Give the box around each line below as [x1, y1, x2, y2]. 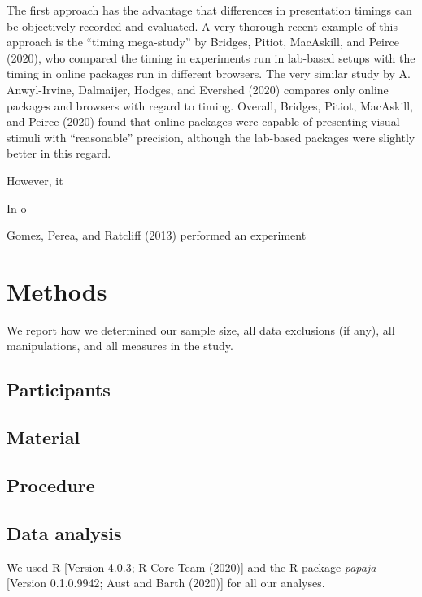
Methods [7, 274, 107, 307]
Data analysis [7, 520, 122, 545]
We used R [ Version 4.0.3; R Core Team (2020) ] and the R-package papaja [7, 558, 376, 575]
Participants [7, 377, 111, 402]
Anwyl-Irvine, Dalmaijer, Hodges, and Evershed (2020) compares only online [7, 80, 389, 97]
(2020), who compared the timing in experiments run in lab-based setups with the [7, 49, 415, 66]
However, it [7, 171, 63, 188]
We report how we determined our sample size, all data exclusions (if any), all [7, 321, 395, 338]
